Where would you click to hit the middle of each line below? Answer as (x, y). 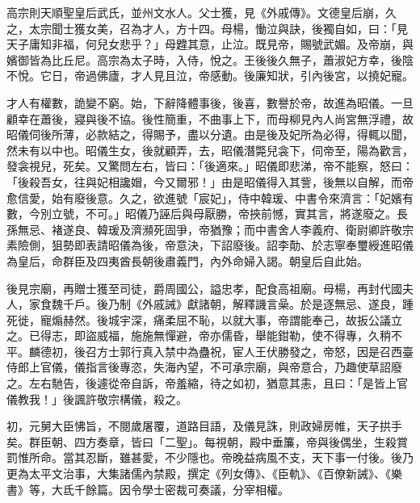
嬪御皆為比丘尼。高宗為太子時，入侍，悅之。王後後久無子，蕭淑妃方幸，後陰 (210, 59)
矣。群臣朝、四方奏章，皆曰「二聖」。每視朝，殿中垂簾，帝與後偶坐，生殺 (202, 441)
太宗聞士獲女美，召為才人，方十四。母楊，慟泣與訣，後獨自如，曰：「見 (218, 28)
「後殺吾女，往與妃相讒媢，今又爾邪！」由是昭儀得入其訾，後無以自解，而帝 (210, 181)
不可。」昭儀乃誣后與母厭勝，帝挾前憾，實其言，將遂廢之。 (241, 214)
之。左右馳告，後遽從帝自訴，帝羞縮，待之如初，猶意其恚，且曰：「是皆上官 (207, 383)
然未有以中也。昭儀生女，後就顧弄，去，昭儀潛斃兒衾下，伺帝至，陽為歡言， (210, 150)
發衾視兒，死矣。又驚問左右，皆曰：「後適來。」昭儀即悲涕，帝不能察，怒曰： (210, 166)
